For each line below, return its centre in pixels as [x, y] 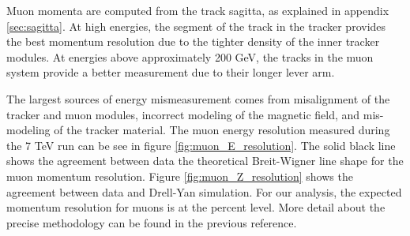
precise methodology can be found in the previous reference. [152, 222]
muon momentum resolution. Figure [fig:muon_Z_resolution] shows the [180, 176]
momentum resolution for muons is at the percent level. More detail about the [196, 207]
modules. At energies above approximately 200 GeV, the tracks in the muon [190, 56]
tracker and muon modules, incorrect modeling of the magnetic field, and [183, 114]
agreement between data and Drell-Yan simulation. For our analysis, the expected [204, 191]
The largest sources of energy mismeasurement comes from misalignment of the [198, 98]
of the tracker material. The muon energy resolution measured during [222, 130]
